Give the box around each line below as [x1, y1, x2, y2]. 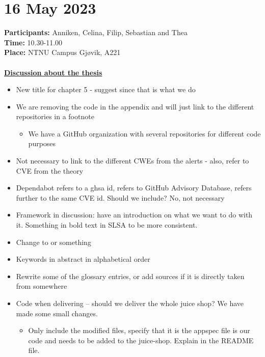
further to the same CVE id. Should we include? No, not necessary [16, 192, 225, 203]
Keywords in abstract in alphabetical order [16, 254, 150, 264]
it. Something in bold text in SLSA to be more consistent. [16, 219, 198, 230]
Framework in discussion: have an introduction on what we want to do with [16, 209, 253, 220]
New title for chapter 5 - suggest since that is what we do [16, 84, 196, 95]
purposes [28, 138, 56, 149]
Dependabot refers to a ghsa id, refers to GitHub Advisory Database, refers [16, 182, 252, 193]
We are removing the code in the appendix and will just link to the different [16, 101, 254, 112]
